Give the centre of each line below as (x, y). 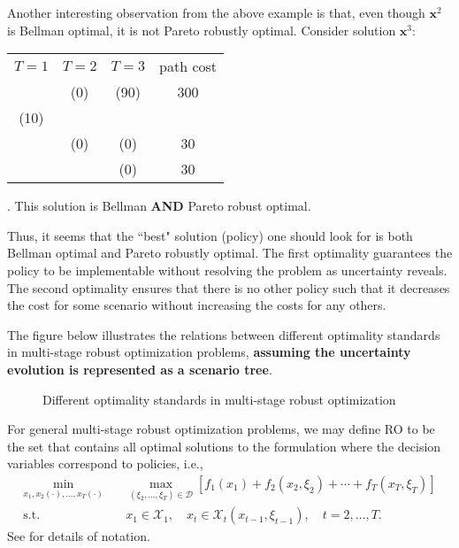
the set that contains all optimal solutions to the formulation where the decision (224, 446)
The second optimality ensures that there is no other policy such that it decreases (229, 287)
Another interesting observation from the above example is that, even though (216, 12)
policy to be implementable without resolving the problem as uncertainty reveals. (227, 270)
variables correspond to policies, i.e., (105, 463)
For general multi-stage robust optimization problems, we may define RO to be (221, 429)
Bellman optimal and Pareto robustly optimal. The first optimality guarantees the (230, 253)
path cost (188, 66)
